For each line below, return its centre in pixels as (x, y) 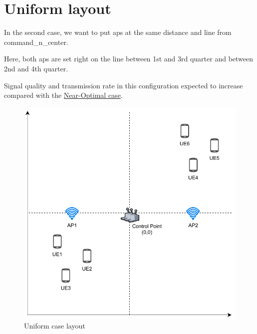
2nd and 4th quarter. (36, 68)
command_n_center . (36, 42)
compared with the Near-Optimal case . (63, 95)
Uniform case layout (55, 326)
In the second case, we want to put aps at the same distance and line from (118, 32)
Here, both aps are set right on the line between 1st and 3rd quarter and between (129, 59)
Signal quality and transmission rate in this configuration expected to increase (124, 85)
